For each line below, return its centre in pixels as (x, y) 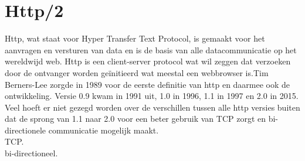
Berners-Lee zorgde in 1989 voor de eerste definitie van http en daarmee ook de (148, 84)
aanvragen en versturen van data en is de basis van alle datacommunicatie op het (151, 49)
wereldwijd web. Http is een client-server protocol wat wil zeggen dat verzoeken (148, 61)
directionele (26, 130)
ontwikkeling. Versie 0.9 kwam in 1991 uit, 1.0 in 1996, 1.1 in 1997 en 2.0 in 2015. (152, 96)
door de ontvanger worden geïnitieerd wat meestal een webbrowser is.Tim (137, 72)
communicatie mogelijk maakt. (104, 130)
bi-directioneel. (31, 153)
